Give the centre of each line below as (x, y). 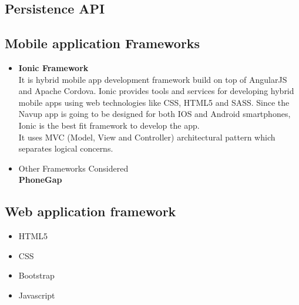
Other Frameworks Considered (73, 168)
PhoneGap (40, 180)
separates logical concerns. (66, 148)
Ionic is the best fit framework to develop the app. (109, 125)
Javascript (37, 295)
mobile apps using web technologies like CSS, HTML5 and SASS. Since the (154, 102)
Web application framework (90, 211)
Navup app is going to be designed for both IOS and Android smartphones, (154, 114)
